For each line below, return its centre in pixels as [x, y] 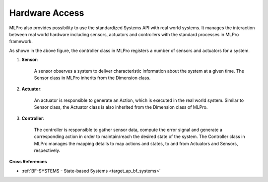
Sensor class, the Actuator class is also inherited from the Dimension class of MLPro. [121, 107]
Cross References [28, 162]
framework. [21, 42]
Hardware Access [47, 13]
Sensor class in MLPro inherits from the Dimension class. [92, 78]
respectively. [47, 150]
